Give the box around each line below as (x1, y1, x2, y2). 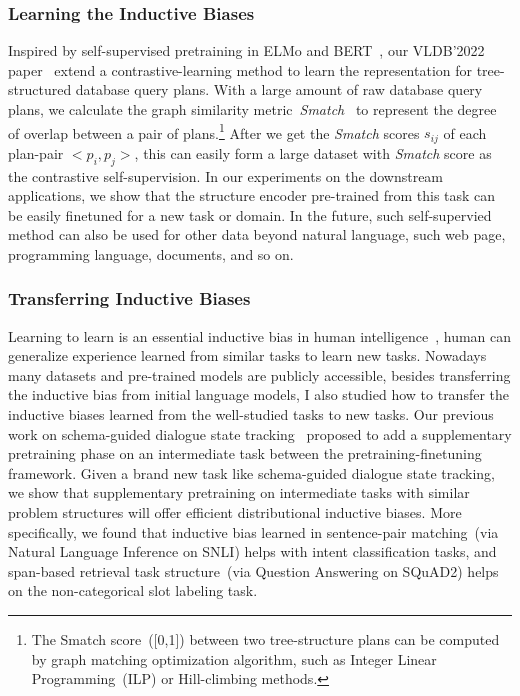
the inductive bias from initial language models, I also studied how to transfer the (8, 384, 510, 405)
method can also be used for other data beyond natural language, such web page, (8, 224, 506, 245)
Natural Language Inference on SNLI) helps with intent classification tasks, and (8, 541, 497, 562)
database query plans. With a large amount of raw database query (75, 79, 483, 100)
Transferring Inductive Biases (8, 286, 251, 311)
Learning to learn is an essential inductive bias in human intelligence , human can (8, 325, 512, 346)
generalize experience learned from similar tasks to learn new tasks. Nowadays (8, 345, 487, 366)
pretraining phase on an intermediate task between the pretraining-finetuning (8, 443, 482, 464)
